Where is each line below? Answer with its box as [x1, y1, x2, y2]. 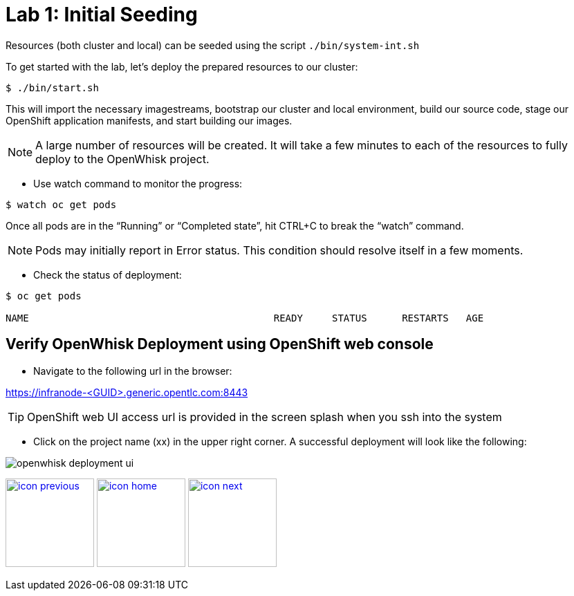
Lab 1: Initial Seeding [6, 3, 198, 26]
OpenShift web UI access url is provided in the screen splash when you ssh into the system [27, 409, 502, 424]
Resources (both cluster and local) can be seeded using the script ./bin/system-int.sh [6, 39, 420, 51]
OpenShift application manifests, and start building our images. [6, 114, 293, 127]
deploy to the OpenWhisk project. [35, 151, 210, 166]
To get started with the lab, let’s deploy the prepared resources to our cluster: [6, 60, 358, 73]
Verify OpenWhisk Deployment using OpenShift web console [6, 335, 434, 353]
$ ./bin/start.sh [6, 82, 99, 93]
